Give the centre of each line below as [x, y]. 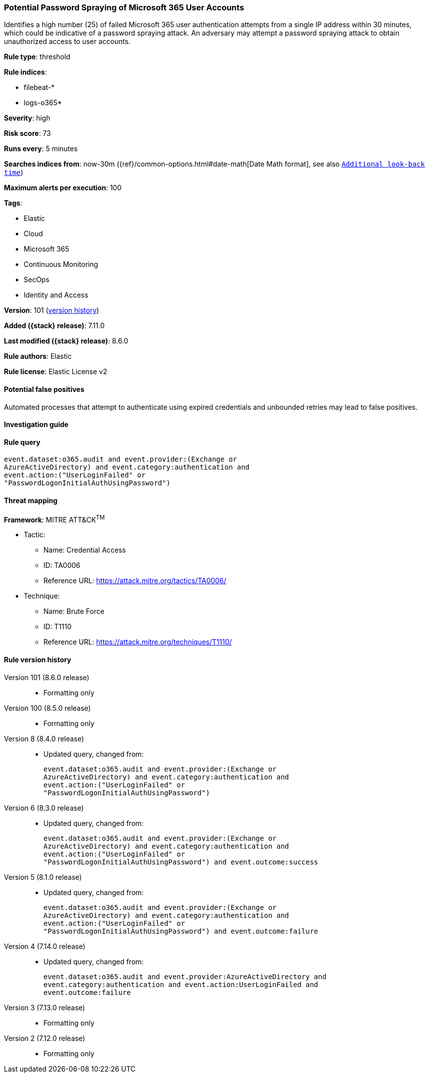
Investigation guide [36, 425]
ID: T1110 [58, 627]
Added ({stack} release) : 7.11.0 [54, 326]
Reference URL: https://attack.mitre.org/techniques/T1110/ [138, 642]
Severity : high [27, 118]
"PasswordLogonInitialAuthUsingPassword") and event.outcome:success [181, 862]
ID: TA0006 [62, 565]
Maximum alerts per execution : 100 [63, 188]
